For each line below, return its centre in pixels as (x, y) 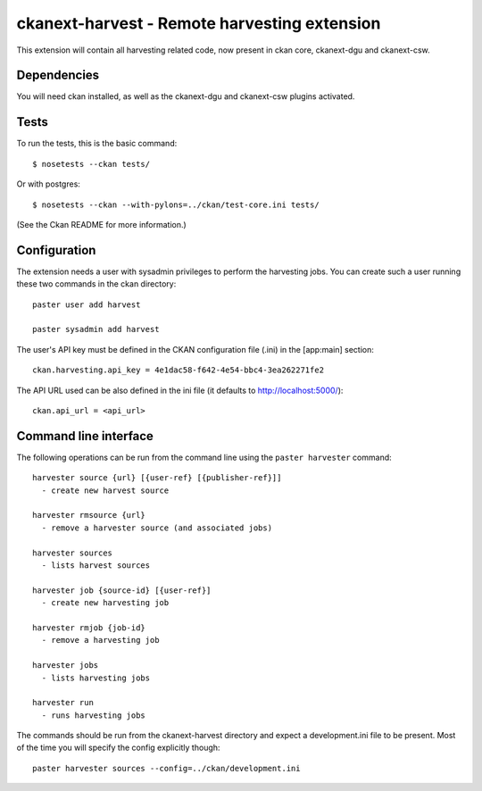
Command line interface (85, 436)
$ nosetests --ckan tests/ (91, 164)
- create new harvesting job (105, 603)
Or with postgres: (48, 184)
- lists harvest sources (96, 565)
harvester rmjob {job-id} (89, 628)
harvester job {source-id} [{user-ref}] (122, 590)
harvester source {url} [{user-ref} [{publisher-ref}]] (157, 478)
